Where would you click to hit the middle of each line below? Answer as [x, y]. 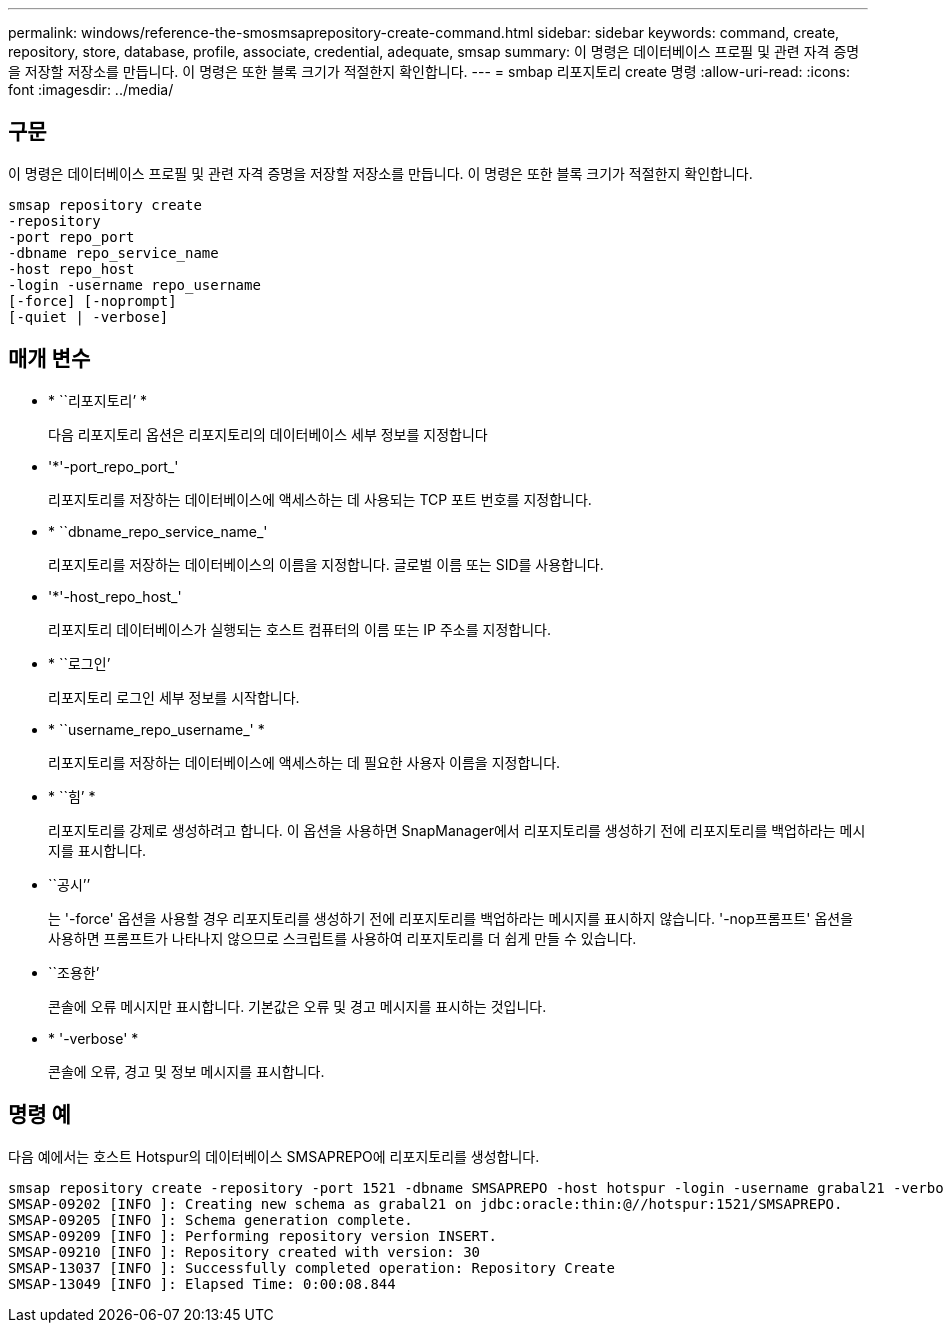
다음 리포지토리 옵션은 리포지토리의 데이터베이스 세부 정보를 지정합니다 [268, 434]
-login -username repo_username [134, 284]
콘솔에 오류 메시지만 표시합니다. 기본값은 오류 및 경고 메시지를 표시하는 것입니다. [297, 1006]
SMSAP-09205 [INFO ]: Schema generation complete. [210, 1219]
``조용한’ [74, 972]
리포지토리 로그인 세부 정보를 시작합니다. [174, 697]
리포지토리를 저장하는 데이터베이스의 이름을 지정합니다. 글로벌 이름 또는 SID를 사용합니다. [326, 564]
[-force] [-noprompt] [92, 300]
